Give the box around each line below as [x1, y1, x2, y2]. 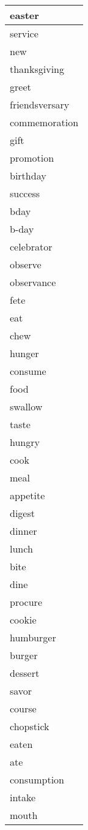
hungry [10, 435, 40, 449]
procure [10, 595, 42, 609]
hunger [10, 346, 39, 360]
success [10, 186, 40, 200]
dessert [10, 666, 40, 680]
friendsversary [10, 97, 70, 111]
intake [10, 790, 36, 804]
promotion [10, 151, 54, 165]
